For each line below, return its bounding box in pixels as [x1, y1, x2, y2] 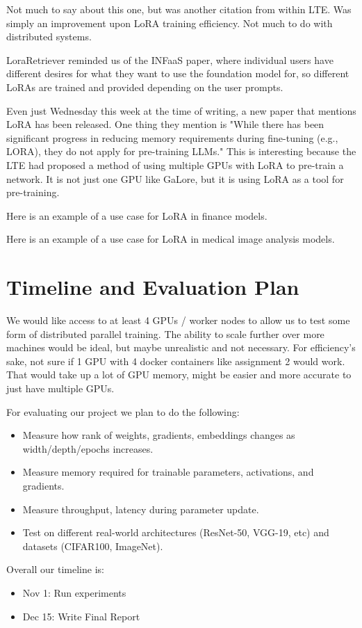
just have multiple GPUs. [6, 381, 115, 395]
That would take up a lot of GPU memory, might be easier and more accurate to [6, 367, 352, 382]
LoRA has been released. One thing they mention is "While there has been [6, 117, 324, 131]
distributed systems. [6, 29, 92, 44]
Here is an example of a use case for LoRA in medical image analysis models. [6, 232, 335, 246]
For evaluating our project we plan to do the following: [6, 404, 240, 419]
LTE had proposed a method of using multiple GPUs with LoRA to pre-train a [6, 157, 344, 172]
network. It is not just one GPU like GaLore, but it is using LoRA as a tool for [6, 171, 344, 186]
